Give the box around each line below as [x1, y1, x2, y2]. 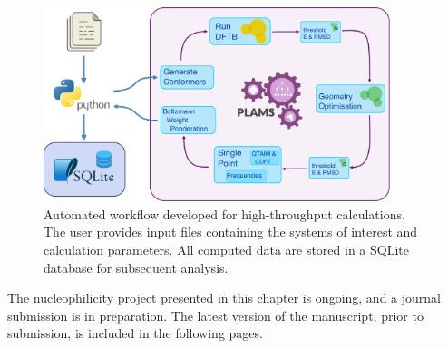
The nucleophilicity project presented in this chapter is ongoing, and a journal [7, 288, 441, 307]
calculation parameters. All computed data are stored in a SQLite [44, 240, 410, 259]
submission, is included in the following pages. [7, 324, 263, 343]
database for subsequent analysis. [44, 257, 229, 276]
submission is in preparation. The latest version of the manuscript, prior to [7, 305, 424, 324]
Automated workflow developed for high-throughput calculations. [44, 204, 405, 223]
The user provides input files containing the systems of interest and [44, 222, 418, 241]
